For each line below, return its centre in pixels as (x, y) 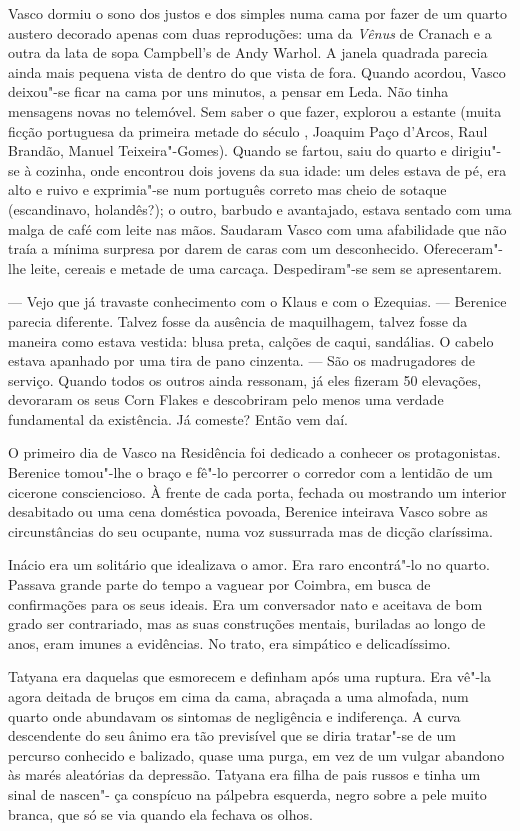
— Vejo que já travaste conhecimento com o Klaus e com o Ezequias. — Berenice (257, 301)
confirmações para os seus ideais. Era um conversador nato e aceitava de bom (245, 603)
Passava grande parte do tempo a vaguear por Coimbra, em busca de (219, 584)
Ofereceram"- (463, 248)
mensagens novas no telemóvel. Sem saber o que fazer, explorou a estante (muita (255, 110)
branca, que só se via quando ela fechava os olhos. (160, 813)
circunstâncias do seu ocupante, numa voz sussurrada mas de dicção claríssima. (250, 530)
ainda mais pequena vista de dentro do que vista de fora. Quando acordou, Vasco (257, 71)
